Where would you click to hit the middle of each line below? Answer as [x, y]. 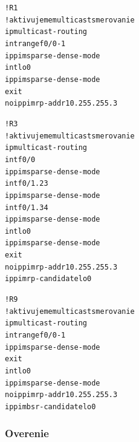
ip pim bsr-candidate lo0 [50, 407]
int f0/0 [20, 159]
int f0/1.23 [27, 184]
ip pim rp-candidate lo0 [48, 279]
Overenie [27, 433]
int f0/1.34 [27, 207]
